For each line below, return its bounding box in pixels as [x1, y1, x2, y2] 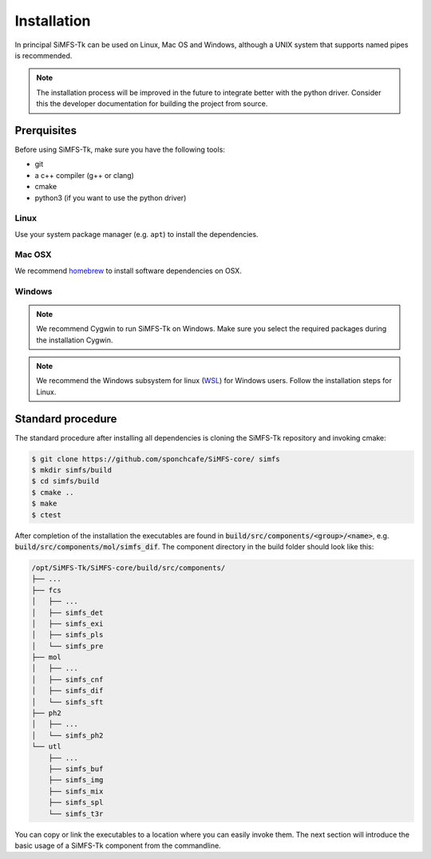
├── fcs [31, 585, 61, 595]
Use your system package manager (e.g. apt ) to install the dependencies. [14, 229, 259, 239]
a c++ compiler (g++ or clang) [34, 170, 135, 180]
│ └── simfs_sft [31, 697, 104, 707]
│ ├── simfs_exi [31, 619, 104, 628]
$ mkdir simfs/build [31, 465, 112, 475]
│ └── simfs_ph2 [31, 730, 104, 740]
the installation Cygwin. [36, 335, 113, 345]
